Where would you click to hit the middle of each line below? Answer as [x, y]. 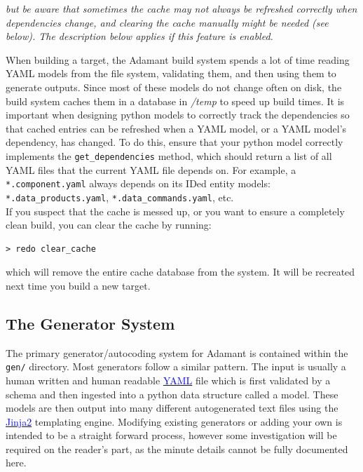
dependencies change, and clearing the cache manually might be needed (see [167, 22]
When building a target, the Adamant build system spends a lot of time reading [178, 59]
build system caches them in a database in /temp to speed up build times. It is [175, 101]
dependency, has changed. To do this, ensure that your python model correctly [174, 142]
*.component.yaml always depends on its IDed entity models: [138, 183]
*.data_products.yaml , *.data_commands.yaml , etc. [120, 197]
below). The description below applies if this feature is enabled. [139, 36]
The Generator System [90, 323]
